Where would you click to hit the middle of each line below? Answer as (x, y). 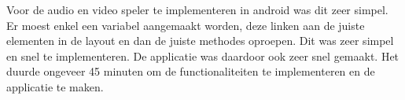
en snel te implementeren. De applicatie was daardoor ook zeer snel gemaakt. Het (203, 56)
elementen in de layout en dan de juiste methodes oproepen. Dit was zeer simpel (200, 41)
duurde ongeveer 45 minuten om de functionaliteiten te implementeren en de (191, 71)
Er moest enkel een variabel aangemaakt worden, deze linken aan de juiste (186, 25)
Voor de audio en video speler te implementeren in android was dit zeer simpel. (197, 9)
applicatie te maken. (55, 86)
